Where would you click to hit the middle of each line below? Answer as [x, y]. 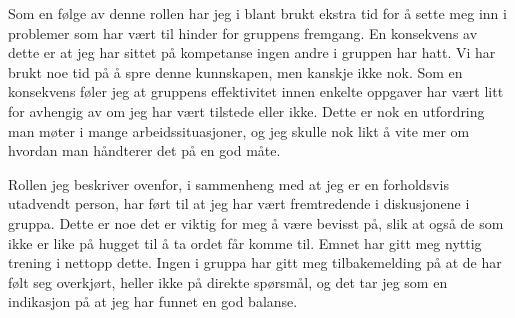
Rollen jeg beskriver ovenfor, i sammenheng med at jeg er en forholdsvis [228, 183]
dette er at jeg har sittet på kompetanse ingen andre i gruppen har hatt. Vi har [252, 52]
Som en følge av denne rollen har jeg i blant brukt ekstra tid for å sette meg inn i [257, 13]
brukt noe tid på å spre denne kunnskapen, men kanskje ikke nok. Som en [235, 71]
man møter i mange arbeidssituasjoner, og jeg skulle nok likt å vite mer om [239, 130]
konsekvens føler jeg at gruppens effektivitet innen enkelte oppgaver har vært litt [256, 91]
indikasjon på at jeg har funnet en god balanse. [153, 301]
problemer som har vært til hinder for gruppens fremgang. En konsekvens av [243, 32]
